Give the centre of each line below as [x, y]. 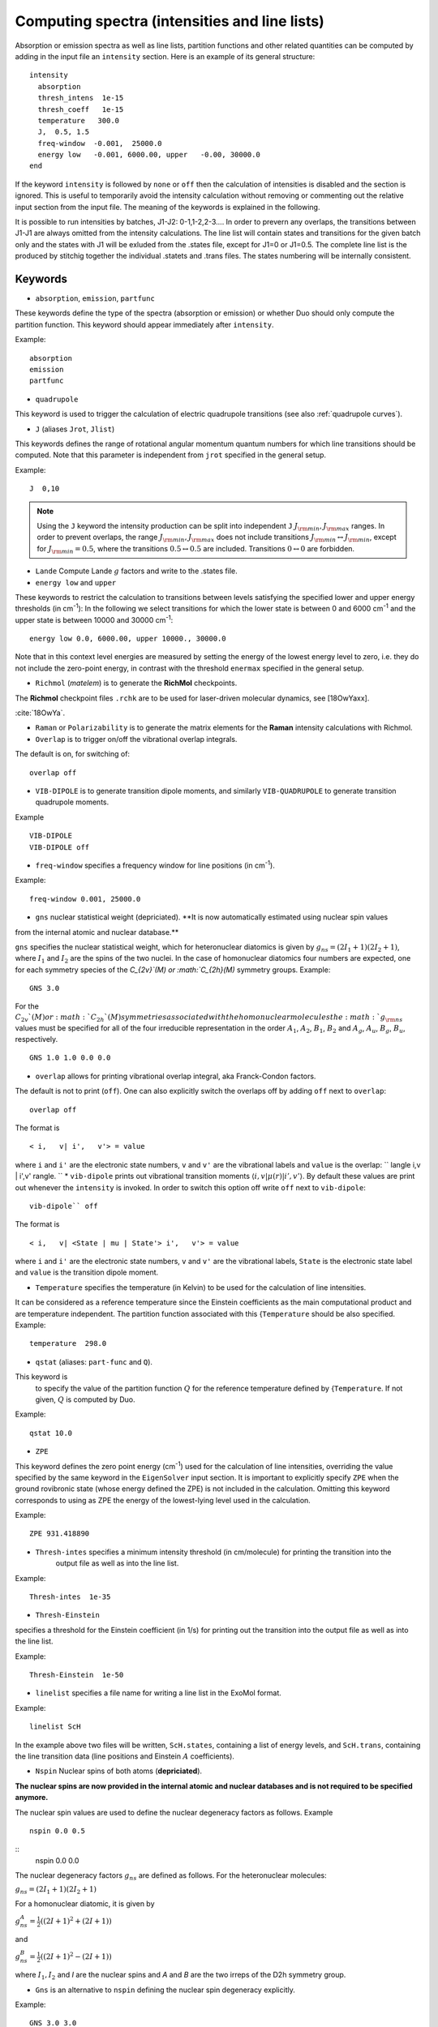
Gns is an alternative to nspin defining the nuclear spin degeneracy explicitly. [165, 1990]
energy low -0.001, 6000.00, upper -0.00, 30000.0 [149, 155]
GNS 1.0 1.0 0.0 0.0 [70, 1058]
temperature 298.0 [68, 1343]
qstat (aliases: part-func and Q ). [94, 1361]
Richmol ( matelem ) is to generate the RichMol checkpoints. [136, 683]
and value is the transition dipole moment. [87, 1272]
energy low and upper [76, 582]
